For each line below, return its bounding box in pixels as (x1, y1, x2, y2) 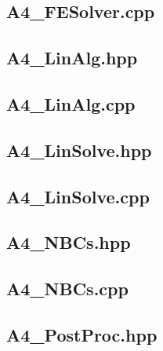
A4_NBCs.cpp (6, 276, 129, 301)
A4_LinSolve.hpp (6, 137, 152, 162)
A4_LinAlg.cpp (6, 91, 136, 115)
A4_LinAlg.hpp (6, 46, 138, 70)
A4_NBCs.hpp (6, 230, 131, 254)
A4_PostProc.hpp (6, 322, 158, 346)
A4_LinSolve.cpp (6, 184, 150, 208)
